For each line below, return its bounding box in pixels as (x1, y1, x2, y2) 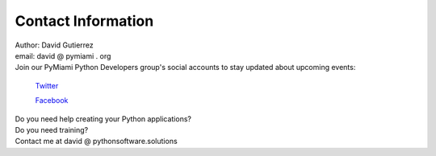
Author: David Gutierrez (15, 40, 94, 50)
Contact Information (15, 12, 154, 30)
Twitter (35, 80, 59, 90)
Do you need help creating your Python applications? (15, 113, 191, 124)
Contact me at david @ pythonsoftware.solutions (15, 137, 178, 146)
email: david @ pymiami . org (15, 51, 111, 60)
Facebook (35, 96, 69, 105)
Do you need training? (15, 125, 89, 134)
